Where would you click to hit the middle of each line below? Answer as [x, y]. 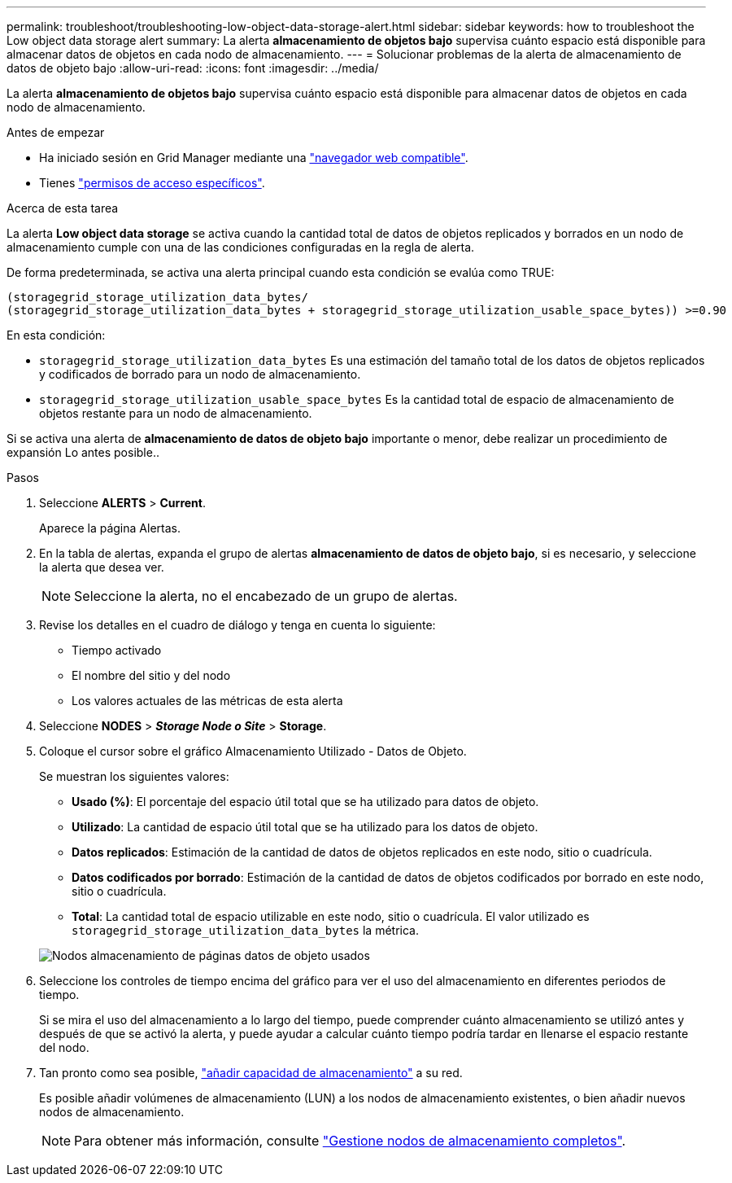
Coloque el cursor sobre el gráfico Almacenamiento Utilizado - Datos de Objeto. [253, 751]
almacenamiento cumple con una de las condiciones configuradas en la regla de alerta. [241, 247]
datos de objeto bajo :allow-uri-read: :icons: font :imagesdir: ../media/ [193, 68]
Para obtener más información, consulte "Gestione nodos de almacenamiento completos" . [350, 1141]
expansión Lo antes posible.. [83, 452]
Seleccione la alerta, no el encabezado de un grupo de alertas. [266, 596]
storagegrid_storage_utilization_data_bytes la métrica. [245, 930]
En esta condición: [56, 335]
